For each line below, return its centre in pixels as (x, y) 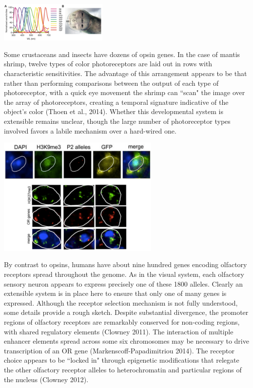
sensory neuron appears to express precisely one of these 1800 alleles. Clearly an (124, 283)
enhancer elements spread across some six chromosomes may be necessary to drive (126, 341)
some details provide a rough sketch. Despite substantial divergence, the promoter (126, 312)
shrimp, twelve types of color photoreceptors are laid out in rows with (108, 64)
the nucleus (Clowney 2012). (46, 379)
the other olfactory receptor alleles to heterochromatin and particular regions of (123, 369)
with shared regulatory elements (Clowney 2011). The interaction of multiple (119, 331)
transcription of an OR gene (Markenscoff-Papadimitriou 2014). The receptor (119, 350)
